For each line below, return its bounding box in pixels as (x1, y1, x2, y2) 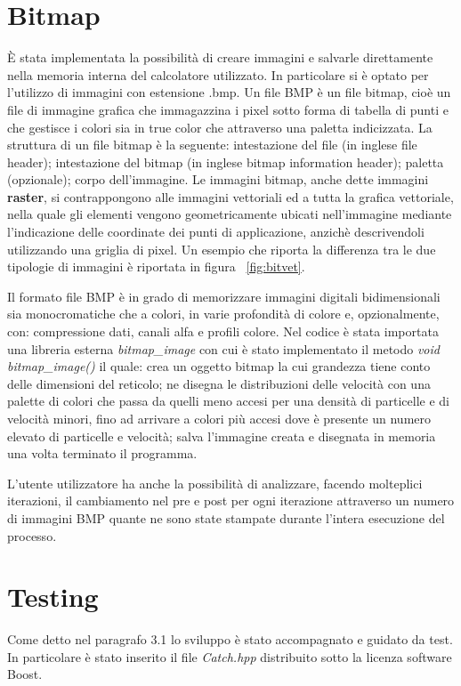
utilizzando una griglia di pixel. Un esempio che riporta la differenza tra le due (7, 239, 436, 258)
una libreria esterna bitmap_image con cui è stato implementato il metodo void (7, 339, 440, 358)
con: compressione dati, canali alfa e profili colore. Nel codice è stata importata (7, 322, 439, 341)
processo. (7, 526, 57, 545)
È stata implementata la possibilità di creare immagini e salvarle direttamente (7, 48, 433, 67)
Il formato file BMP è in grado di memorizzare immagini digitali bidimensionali (7, 287, 441, 305)
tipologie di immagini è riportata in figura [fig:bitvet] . (7, 257, 305, 276)
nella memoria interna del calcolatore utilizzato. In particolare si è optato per (7, 65, 429, 84)
